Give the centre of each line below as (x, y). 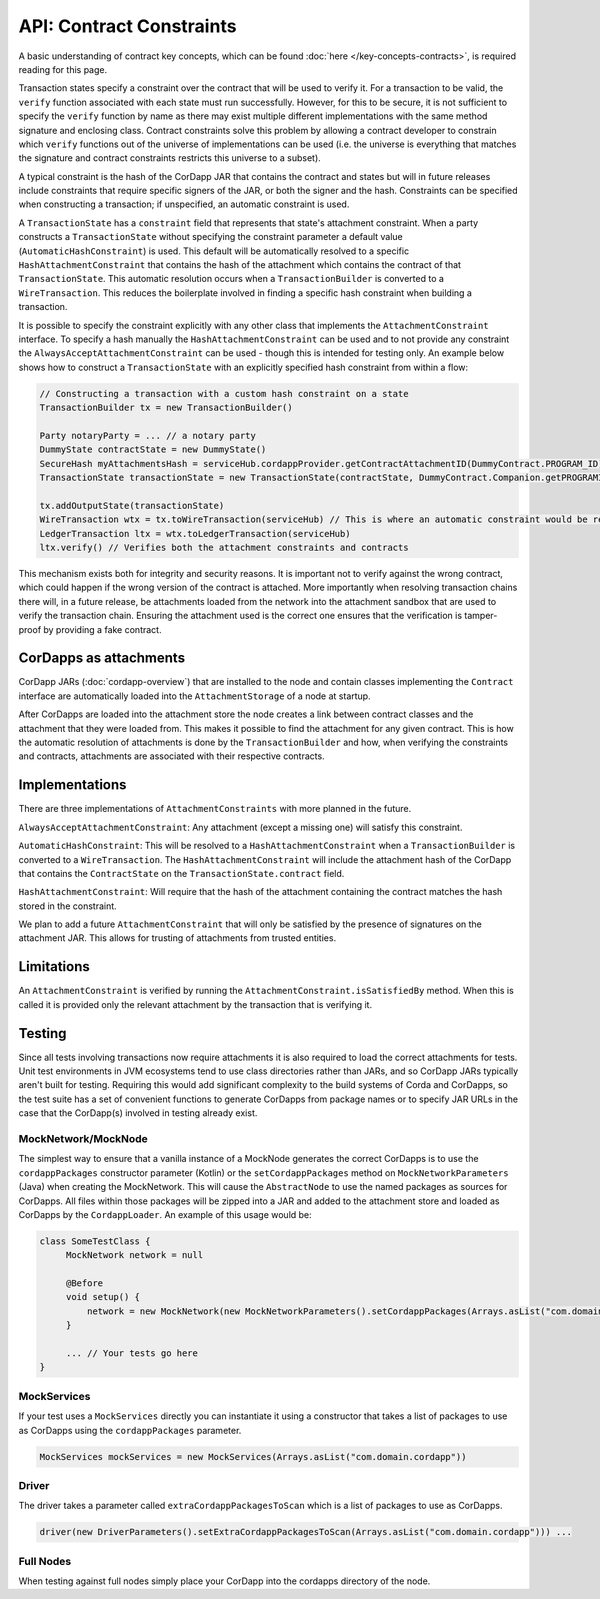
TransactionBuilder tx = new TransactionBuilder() (166, 408)
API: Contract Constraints (127, 26)
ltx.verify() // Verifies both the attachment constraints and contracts (224, 548)
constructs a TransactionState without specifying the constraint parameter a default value (211, 237)
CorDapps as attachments (101, 658)
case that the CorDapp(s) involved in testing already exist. (138, 1113)
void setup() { (102, 1297)
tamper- (481, 616)
